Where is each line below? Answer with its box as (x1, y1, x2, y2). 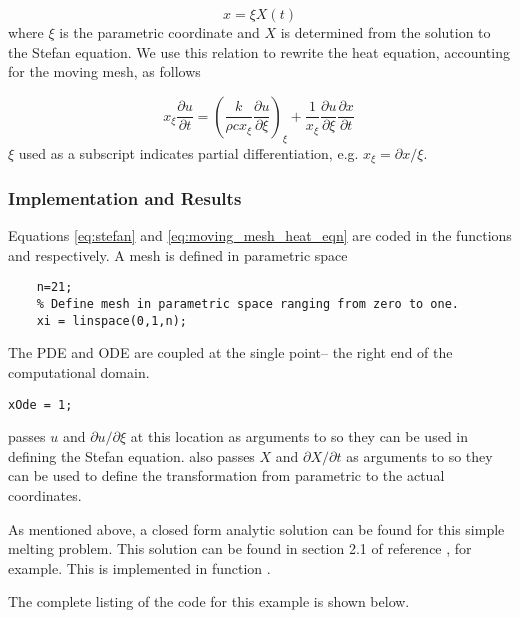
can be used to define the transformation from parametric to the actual (8, 465, 445, 486)
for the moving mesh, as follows (8, 61, 201, 82)
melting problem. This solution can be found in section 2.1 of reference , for (8, 538, 472, 559)
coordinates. (8, 485, 82, 506)
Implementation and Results (8, 185, 242, 210)
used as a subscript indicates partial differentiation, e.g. (18, 142, 359, 163)
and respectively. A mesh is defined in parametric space (8, 244, 348, 265)
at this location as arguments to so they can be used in (130, 426, 469, 447)
